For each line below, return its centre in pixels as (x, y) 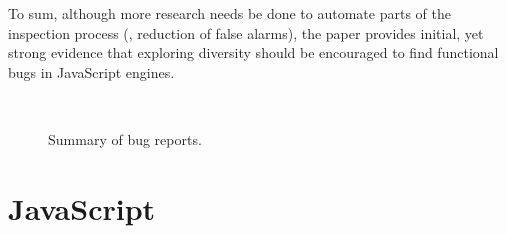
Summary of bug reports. (125, 138)
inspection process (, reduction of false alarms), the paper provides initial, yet (246, 32)
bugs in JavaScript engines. (91, 71)
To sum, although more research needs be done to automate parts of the (229, 13)
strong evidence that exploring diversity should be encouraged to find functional (253, 52)
